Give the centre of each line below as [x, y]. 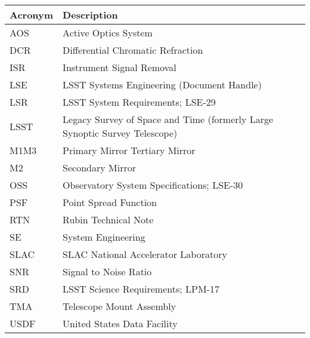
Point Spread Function [110, 202]
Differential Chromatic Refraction [133, 50]
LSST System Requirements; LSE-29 [139, 102]
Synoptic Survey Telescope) [120, 133]
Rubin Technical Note [108, 219]
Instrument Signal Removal [120, 67]
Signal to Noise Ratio [107, 271]
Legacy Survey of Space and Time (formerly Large [168, 119]
